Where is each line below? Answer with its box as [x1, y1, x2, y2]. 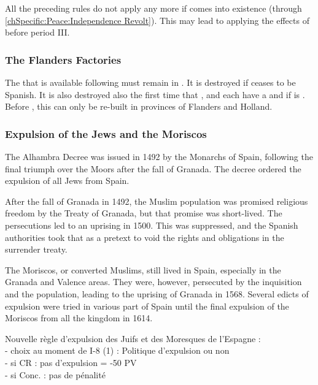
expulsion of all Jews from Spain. [5, 174, 130, 187]
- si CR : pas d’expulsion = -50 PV [5, 356, 137, 368]
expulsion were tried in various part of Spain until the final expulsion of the [5, 299, 289, 312]
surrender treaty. [5, 243, 68, 256]
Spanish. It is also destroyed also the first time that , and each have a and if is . [5, 88, 305, 101]
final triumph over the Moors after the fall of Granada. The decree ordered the [5, 162, 301, 175]
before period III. [5, 26, 70, 39]
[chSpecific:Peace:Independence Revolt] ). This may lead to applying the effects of [5, 13, 309, 26]
